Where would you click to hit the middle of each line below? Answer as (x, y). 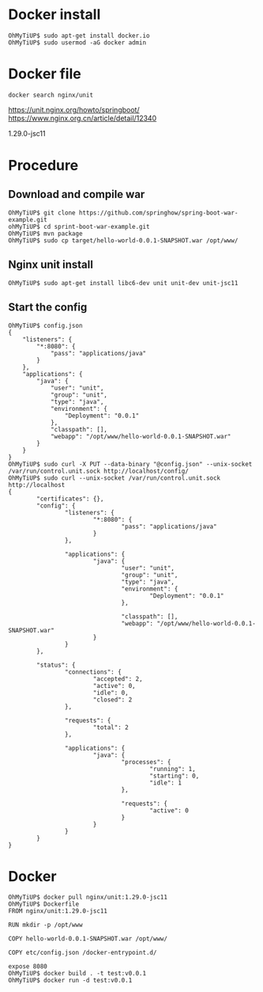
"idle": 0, (111, 693)
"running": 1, (173, 769)
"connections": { (93, 672)
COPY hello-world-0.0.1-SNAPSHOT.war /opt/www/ (88, 939)
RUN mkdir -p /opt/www (45, 925)
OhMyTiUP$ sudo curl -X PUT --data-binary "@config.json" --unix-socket (130, 464)
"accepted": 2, (118, 678)
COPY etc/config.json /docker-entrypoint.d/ (83, 953)
